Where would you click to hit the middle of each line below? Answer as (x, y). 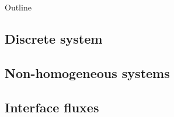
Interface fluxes (52, 107)
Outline (18, 7)
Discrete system (54, 38)
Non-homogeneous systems (87, 72)
